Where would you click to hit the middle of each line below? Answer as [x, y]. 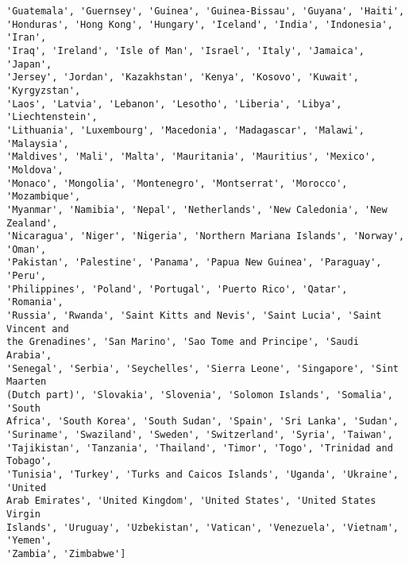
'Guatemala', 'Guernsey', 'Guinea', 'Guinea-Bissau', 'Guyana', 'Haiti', [206, 11]
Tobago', [29, 461]
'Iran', [27, 38]
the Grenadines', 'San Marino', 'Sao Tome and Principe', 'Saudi [183, 342]
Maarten [27, 382]
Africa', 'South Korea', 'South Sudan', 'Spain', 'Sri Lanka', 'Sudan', [203, 422]
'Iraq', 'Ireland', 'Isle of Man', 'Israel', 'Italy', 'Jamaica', [186, 50]
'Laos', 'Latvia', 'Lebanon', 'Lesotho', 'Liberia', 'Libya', [174, 104]
